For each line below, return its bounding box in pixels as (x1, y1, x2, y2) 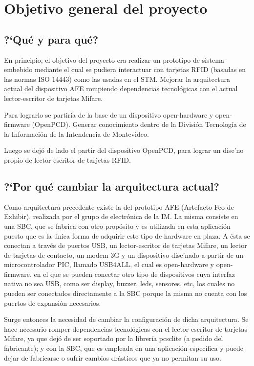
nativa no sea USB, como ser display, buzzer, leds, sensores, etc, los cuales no (4, 278, 235, 289)
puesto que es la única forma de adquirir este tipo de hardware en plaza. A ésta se (4, 230, 250, 241)
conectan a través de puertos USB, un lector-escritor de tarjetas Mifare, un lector (4, 240, 247, 250)
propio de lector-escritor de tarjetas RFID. (4, 154, 131, 165)
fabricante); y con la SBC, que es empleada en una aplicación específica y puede (4, 343, 243, 353)
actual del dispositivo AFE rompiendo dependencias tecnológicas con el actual (4, 83, 238, 94)
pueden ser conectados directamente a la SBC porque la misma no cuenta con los (4, 288, 247, 298)
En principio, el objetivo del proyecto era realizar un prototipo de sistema (4, 54, 224, 65)
